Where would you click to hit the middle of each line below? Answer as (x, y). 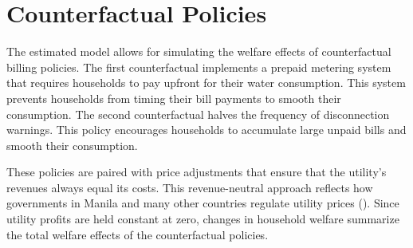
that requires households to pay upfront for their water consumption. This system (206, 83)
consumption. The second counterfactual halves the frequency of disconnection (198, 114)
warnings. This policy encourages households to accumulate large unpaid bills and (206, 130)
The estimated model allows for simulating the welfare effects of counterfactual (199, 51)
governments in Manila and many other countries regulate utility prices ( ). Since (203, 203)
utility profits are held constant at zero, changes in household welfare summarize (203, 219)
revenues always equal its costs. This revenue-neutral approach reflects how (190, 187)
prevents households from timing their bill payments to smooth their (174, 98)
